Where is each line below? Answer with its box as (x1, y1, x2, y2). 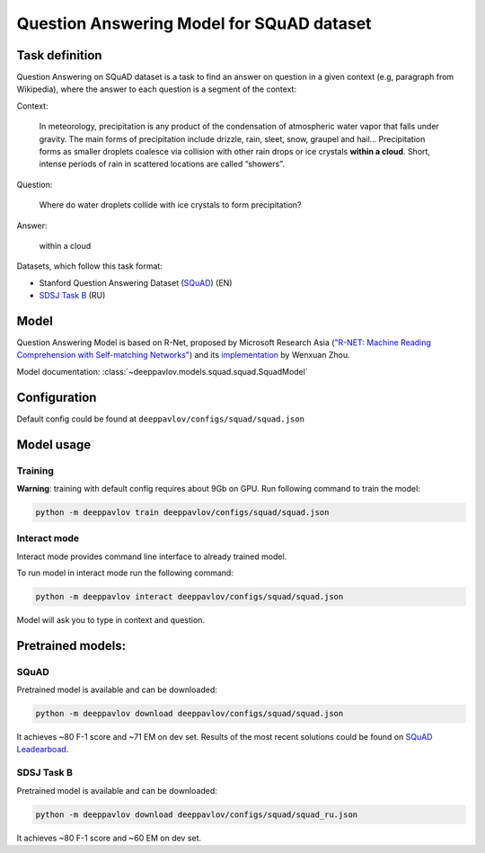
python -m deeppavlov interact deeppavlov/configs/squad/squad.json (35, 591, 344, 601)
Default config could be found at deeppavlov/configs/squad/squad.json (16, 413, 305, 424)
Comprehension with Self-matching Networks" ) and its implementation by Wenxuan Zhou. (16, 350, 350, 360)
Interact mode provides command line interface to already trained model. (16, 551, 287, 562)
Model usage (16, 437, 92, 452)
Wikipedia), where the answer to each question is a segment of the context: (16, 84, 296, 94)
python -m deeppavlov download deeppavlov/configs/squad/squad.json (35, 708, 344, 719)
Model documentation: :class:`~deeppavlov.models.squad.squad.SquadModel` (16, 366, 309, 377)
